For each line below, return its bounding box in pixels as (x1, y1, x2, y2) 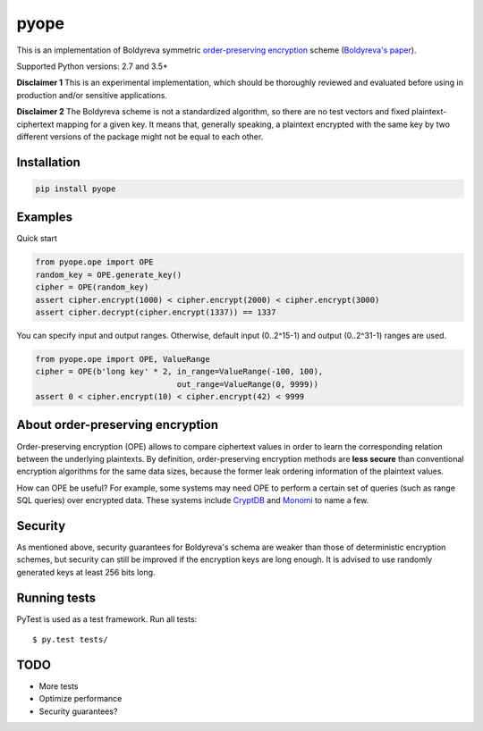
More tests (38, 681, 80, 692)
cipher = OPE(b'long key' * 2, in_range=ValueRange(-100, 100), (35, 366, 324, 377)
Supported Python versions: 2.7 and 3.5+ (16, 61, 169, 71)
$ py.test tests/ (32, 634, 108, 645)
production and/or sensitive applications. (16, 89, 167, 100)
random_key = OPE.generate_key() (35, 269, 182, 280)
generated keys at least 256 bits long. (16, 567, 156, 577)
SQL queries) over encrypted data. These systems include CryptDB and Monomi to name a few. (16, 495, 369, 506)
